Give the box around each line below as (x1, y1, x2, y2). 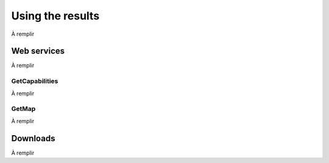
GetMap (11, 105, 36, 113)
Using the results (11, 9, 100, 22)
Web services (11, 46, 65, 56)
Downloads (11, 133, 55, 144)
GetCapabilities (11, 77, 58, 85)
